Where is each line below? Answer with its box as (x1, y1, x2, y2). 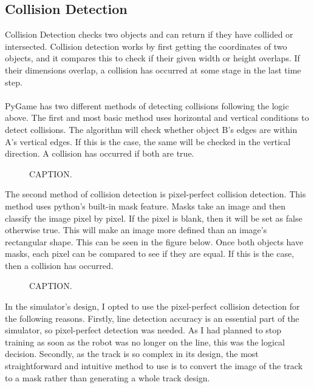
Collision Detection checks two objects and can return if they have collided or (5, 28, 293, 41)
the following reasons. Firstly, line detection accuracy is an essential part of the (5, 311, 299, 324)
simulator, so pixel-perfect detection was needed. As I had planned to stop (5, 324, 282, 336)
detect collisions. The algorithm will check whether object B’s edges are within (5, 123, 298, 135)
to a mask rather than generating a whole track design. (5, 371, 210, 384)
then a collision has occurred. (5, 259, 114, 271)
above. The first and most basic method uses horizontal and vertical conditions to (5, 111, 309, 124)
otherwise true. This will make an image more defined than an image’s (5, 223, 267, 236)
